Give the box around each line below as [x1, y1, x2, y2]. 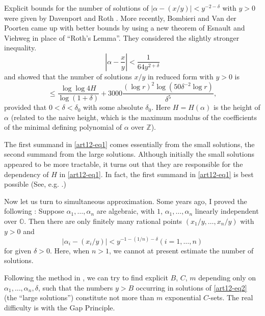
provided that [4, 102, 47, 112]
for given [4, 245, 32, 255]
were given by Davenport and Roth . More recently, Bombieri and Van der [4, 12, 236, 23]
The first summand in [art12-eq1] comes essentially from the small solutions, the [4, 138, 255, 149]
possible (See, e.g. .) [4, 179, 66, 189]
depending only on [198, 272, 256, 282]
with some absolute [83, 102, 143, 112]
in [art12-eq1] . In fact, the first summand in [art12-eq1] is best [59, 168, 254, 179]
